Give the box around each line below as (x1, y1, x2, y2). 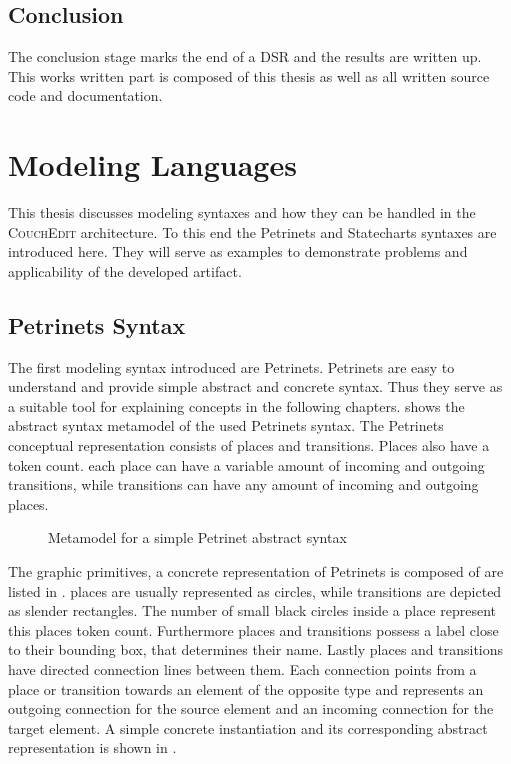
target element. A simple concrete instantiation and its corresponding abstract (8, 717, 488, 738)
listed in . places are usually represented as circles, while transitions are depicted (8, 580, 502, 601)
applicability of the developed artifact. (8, 260, 242, 281)
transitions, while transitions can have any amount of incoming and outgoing (8, 474, 479, 495)
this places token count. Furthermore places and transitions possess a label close (8, 619, 499, 640)
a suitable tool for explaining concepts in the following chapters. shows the (8, 395, 465, 416)
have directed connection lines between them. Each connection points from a (8, 659, 477, 679)
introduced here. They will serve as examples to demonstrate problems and (8, 241, 468, 262)
